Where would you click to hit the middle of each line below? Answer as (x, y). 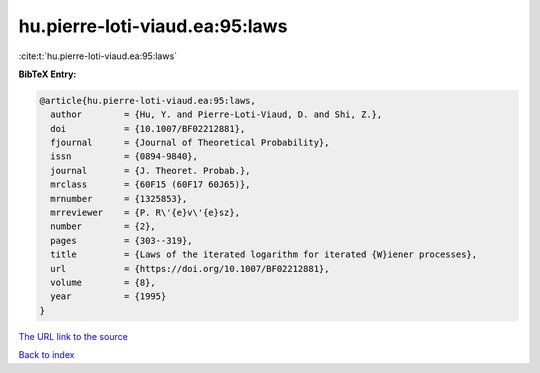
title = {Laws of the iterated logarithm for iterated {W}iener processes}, (264, 254)
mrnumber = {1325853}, (119, 198)
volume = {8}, (103, 282)
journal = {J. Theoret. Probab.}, (150, 170)
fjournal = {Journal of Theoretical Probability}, (190, 143)
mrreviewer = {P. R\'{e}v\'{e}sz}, (145, 213)
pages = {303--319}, (122, 240)
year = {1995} (108, 296)
